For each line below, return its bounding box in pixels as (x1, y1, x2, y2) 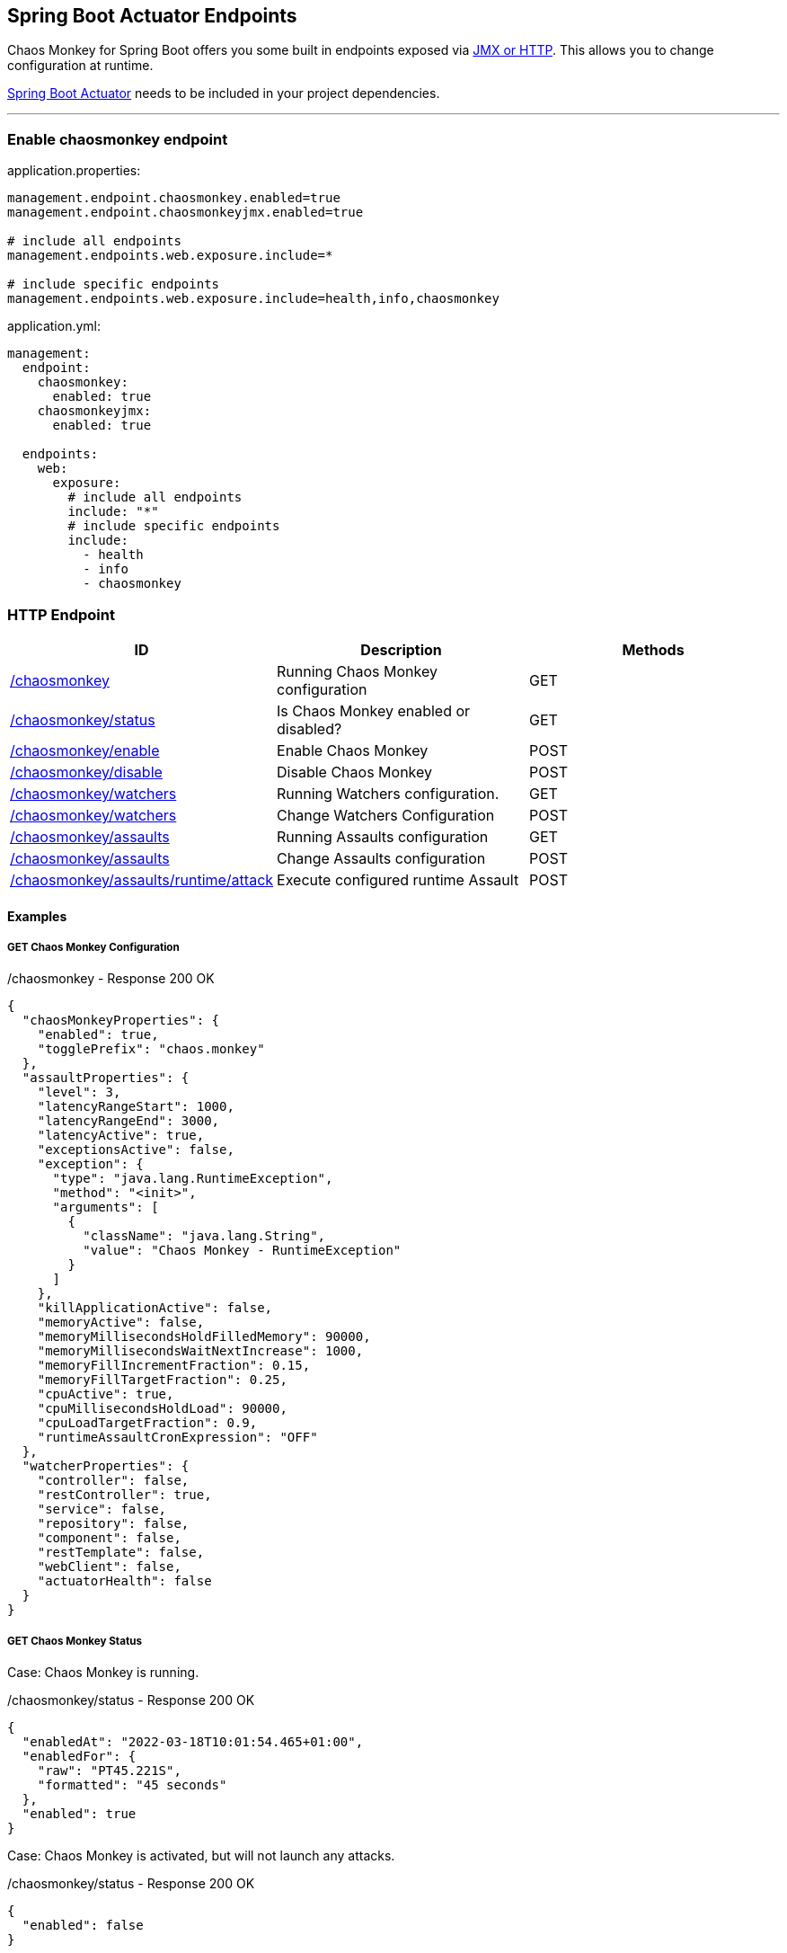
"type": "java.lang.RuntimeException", (52, 1171, 333, 1186)
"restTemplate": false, (37, 1545, 205, 1560)
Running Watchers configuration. (277, 784, 500, 803)
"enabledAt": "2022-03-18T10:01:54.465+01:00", (22, 1735, 364, 1750)
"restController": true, (37, 1487, 212, 1503)
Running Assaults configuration (277, 827, 489, 846)
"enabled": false (22, 1918, 144, 1933)
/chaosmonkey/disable (10, 762, 163, 781)
